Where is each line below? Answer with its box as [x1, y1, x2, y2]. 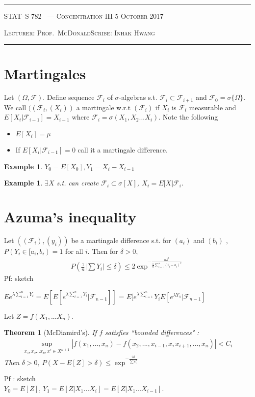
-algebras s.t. [119, 92, 157, 102]
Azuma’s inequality [4, 206, 136, 226]
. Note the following [158, 112, 218, 122]
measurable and [189, 102, 236, 112]
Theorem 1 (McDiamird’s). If [4, 327, 97, 337]
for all [65, 245, 83, 256]
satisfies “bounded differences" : [105, 327, 199, 337]
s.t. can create [56, 178, 99, 188]
